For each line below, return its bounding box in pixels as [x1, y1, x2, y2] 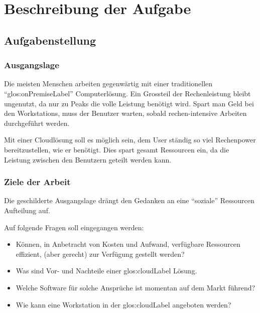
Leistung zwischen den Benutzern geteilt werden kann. [4, 154, 172, 165]
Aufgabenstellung [4, 32, 96, 48]
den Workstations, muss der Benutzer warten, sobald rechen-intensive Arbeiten [4, 108, 247, 118]
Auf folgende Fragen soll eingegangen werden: [4, 222, 144, 232]
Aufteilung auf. [4, 205, 50, 215]
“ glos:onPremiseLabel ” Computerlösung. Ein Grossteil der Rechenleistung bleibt [4, 88, 251, 98]
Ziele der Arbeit [4, 176, 71, 188]
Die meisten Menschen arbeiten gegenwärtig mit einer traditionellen [4, 78, 213, 89]
